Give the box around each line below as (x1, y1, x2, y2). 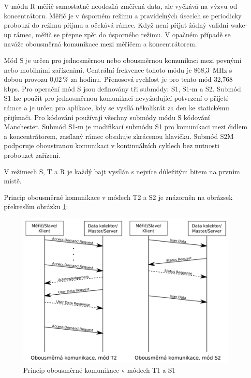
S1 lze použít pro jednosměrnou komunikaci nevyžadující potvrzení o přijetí (4, 93, 228, 103)
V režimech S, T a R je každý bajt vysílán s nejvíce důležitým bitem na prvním (4, 166, 240, 176)
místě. (4, 176, 22, 186)
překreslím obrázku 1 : (4, 201, 68, 212)
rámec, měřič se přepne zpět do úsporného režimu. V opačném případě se (14, 29, 231, 39)
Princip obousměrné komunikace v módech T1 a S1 (23, 365, 176, 375)
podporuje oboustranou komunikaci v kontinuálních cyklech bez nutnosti (4, 140, 220, 151)
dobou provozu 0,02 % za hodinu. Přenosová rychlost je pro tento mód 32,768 (4, 74, 233, 84)
